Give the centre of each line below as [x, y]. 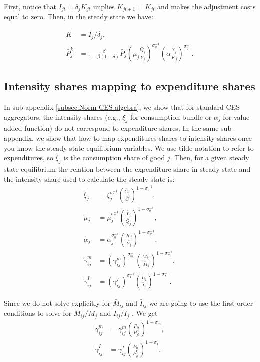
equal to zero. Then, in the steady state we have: [79, 17]
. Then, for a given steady [210, 158]
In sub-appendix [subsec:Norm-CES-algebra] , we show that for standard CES [122, 107]
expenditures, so [29, 158]
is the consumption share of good [114, 158]
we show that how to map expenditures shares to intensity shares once [144, 138]
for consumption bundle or [171, 117]
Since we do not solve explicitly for [57, 303]
